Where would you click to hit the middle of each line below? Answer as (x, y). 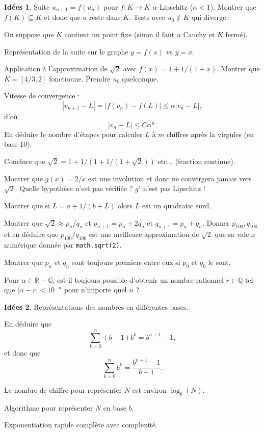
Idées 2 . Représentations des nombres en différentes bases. (96, 306)
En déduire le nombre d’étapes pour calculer (73, 134)
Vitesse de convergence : (42, 96)
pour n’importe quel (95, 290)
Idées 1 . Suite (27, 7)
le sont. (219, 262)
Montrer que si (27, 205)
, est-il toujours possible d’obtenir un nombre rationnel (138, 279)
